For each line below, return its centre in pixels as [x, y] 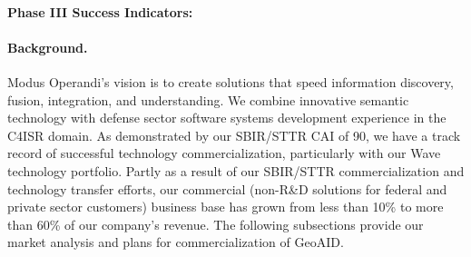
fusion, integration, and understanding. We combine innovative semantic [208, 99]
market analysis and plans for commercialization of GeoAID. [176, 242]
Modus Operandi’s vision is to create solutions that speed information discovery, [231, 81]
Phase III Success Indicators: [100, 11]
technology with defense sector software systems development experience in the [227, 118]
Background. [48, 47]
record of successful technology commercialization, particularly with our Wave [224, 153]
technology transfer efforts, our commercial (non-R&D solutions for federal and [227, 188]
